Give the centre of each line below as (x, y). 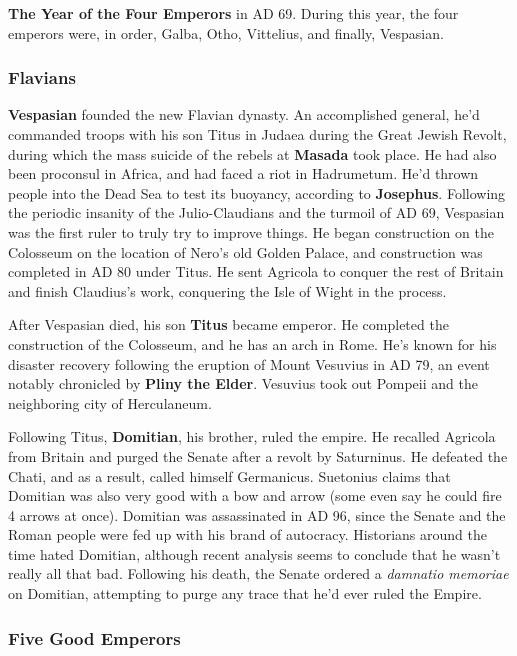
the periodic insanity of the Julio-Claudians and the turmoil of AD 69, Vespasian (256, 212)
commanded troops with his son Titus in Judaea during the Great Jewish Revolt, (257, 134)
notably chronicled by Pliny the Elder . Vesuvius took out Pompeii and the (243, 383)
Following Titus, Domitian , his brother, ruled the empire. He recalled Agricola (252, 436)
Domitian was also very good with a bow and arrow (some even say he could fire (255, 495)
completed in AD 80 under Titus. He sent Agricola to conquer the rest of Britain (256, 271)
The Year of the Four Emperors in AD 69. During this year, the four (233, 13)
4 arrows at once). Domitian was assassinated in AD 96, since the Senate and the (257, 514)
